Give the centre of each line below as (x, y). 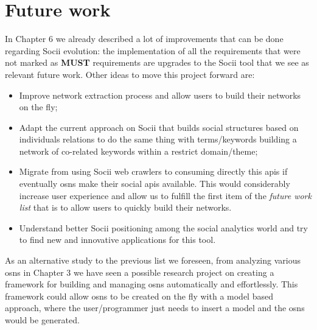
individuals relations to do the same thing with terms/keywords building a (158, 139)
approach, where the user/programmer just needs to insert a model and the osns (155, 308)
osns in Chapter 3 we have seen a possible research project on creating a (140, 272)
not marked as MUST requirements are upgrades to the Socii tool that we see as (157, 62)
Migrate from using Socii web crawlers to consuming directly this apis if (153, 171)
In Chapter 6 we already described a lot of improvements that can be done (144, 39)
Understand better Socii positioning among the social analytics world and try (163, 227)
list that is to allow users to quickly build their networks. (125, 207)
